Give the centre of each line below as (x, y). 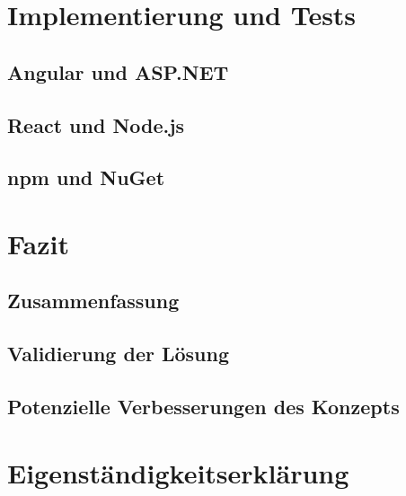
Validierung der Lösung (119, 354)
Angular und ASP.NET (118, 71)
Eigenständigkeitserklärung (178, 472)
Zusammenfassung (93, 301)
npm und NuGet (86, 177)
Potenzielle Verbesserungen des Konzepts (203, 407)
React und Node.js (96, 124)
